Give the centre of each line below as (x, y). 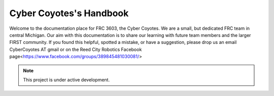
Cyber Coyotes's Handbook (69, 13)
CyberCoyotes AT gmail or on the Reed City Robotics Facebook (76, 49)
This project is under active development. (66, 80)
